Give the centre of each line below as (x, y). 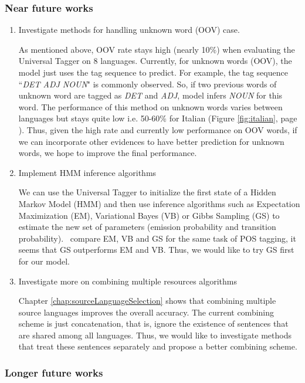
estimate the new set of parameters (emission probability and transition (147, 227)
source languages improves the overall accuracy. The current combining (146, 312)
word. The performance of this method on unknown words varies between (150, 106)
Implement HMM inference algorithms (87, 172)
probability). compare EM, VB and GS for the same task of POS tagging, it (157, 238)
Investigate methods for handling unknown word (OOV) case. (129, 30)
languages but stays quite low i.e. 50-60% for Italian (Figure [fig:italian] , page (158, 118)
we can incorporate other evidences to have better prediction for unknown (151, 141)
